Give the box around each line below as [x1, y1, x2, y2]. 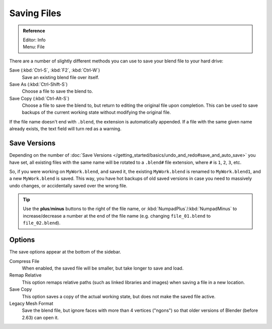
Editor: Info [23, 37, 46, 43]
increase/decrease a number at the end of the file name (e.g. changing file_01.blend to [23, 213, 211, 219]
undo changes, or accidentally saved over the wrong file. [9, 182, 128, 188]
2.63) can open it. [22, 314, 59, 320]
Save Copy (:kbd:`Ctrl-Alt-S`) [9, 95, 70, 101]
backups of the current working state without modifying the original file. [22, 109, 171, 115]
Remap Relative [9, 272, 42, 278]
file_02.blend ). [23, 220, 60, 226]
